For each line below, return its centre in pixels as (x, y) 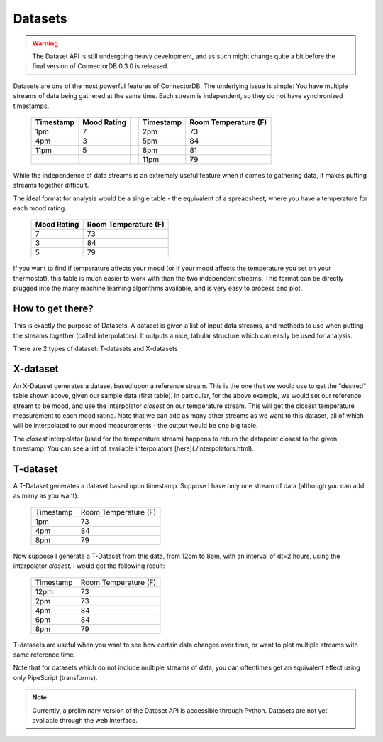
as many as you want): (46, 496)
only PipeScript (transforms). (55, 677)
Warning (45, 43)
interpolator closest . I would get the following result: (89, 566)
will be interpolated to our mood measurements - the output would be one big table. (135, 426)
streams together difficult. (51, 185)
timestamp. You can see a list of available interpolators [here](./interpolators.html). (134, 448)
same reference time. (44, 655)
